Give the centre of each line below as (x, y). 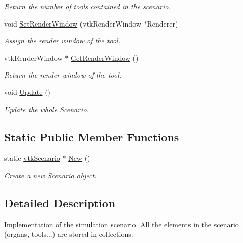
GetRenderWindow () (104, 57)
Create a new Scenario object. (50, 175)
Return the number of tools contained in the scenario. (87, 6)
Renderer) (163, 23)
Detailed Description (60, 202)
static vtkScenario (32, 158)
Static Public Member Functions (92, 137)
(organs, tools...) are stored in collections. (69, 234)
